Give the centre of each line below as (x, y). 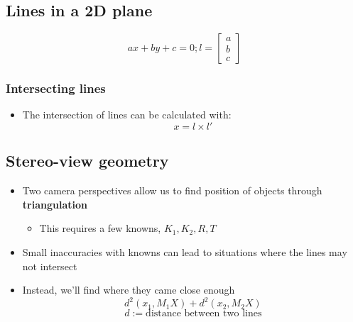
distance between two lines (204, 314)
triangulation (55, 204)
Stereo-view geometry (87, 161)
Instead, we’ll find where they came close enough (129, 290)
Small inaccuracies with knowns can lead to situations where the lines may (185, 252)
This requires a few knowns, (100, 228)
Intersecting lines (56, 88)
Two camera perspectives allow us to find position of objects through (172, 190)
